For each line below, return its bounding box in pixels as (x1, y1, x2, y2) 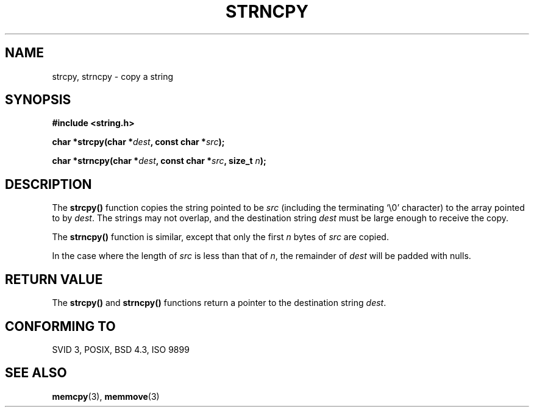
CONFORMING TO (5, 318, 116, 334)
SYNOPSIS (5, 92, 71, 108)
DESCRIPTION (5, 176, 92, 192)
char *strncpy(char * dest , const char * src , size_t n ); (52, 155, 266, 166)
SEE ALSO (5, 365, 67, 381)
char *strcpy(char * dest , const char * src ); (52, 137, 225, 147)
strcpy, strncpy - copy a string (52, 71, 174, 82)
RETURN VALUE (5, 271, 103, 287)
